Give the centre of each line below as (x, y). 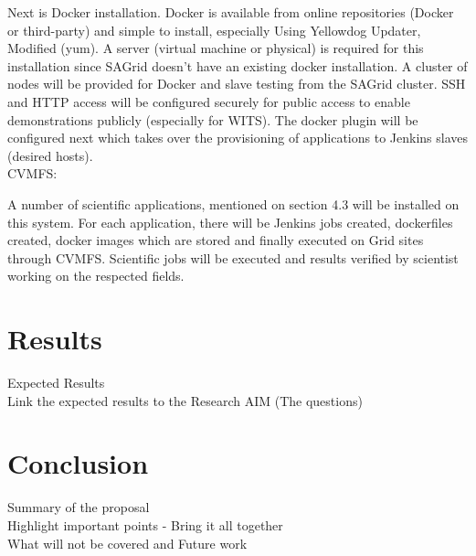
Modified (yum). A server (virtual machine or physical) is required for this (216, 48)
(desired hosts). (50, 155)
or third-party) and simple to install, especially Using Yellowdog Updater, (214, 30)
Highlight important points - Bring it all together (145, 524)
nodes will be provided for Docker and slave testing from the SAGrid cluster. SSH (237, 84)
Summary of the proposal (79, 507)
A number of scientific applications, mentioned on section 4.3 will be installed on (233, 203)
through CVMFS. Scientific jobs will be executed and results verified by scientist (233, 257)
